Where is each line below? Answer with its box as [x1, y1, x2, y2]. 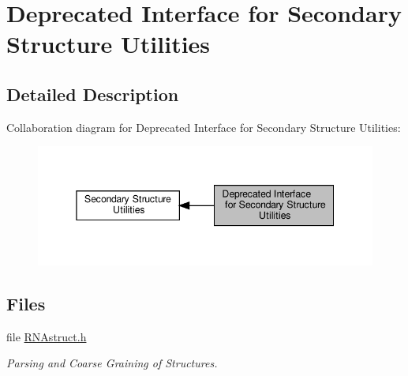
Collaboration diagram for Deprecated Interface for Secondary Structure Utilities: [6, 118, 401, 135]
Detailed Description [6, 81, 179, 106]
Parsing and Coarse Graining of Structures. [6, 355, 218, 371]
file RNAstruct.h [6, 328, 87, 344]
